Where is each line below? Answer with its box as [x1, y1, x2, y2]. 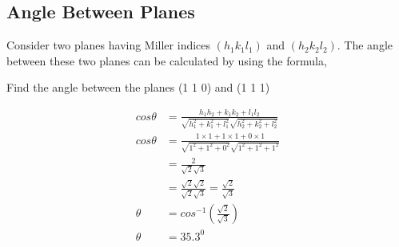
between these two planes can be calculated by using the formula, [6, 52, 327, 69]
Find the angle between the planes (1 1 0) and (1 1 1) [6, 79, 270, 96]
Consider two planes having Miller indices [6, 37, 211, 53]
